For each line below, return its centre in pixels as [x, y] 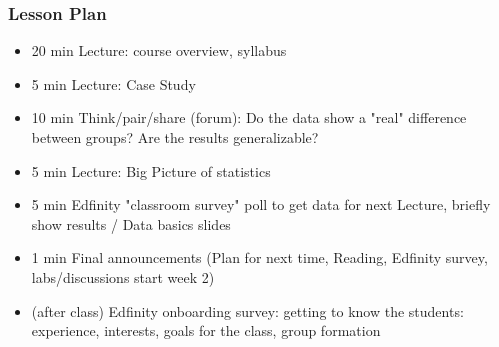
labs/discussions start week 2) [123, 276]
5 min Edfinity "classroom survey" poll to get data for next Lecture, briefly [261, 204]
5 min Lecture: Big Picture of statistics [151, 170]
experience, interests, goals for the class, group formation [206, 330]
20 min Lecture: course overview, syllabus [159, 50]
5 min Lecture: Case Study [113, 83]
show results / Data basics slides [131, 223]
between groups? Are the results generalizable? [175, 137]
